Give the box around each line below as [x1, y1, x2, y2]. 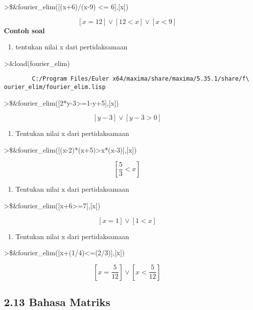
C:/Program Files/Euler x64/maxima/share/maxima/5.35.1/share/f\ [32, 75, 250, 83]
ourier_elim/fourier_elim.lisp [4, 84, 106, 91]
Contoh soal [4, 25, 45, 35]
